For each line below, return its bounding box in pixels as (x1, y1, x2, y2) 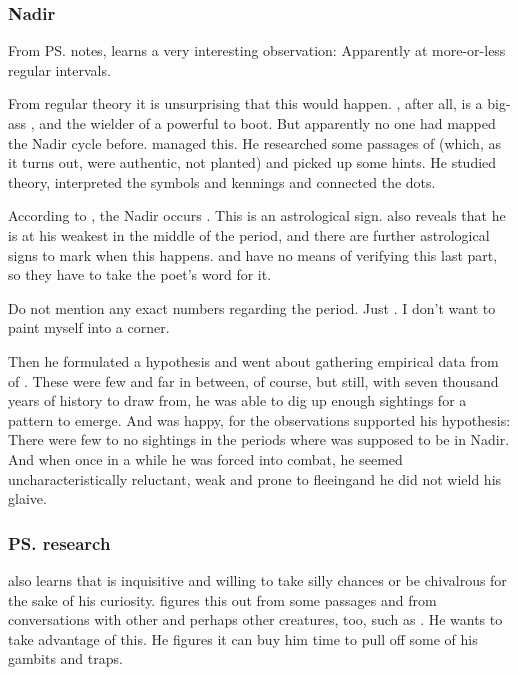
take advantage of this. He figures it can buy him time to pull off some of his (8, 628, 478, 649)
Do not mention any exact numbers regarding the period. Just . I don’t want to (8, 297, 496, 318)
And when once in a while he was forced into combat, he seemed (8, 448, 403, 469)
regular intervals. (8, 59, 111, 80)
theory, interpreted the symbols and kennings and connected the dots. (8, 171, 436, 192)
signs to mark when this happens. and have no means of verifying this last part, (8, 244, 498, 265)
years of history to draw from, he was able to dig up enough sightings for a (8, 390, 467, 411)
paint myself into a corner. (8, 317, 170, 338)
